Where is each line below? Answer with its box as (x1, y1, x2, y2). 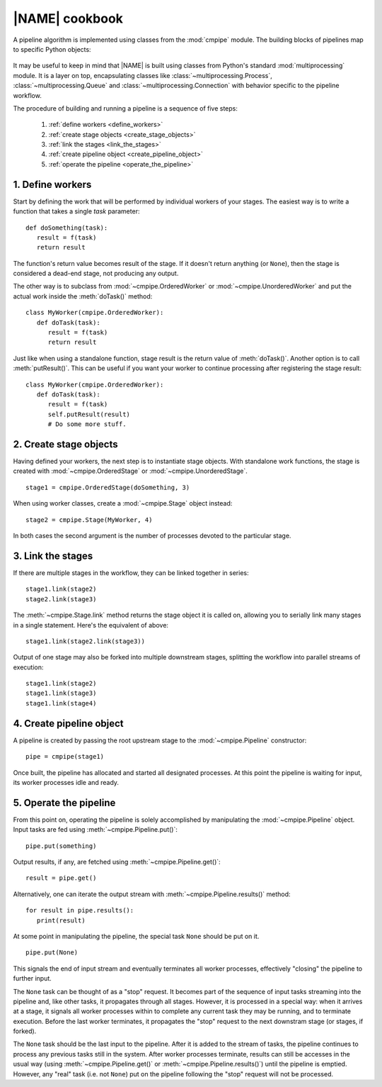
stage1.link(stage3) (25, 689, 97, 698)
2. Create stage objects (13, 438, 118, 450)
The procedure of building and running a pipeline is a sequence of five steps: (13, 104, 238, 113)
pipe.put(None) (25, 949, 79, 957)
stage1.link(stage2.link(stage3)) (25, 637, 145, 645)
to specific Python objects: (13, 45, 91, 53)
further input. (13, 974, 52, 983)
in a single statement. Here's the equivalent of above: (13, 620, 169, 629)
